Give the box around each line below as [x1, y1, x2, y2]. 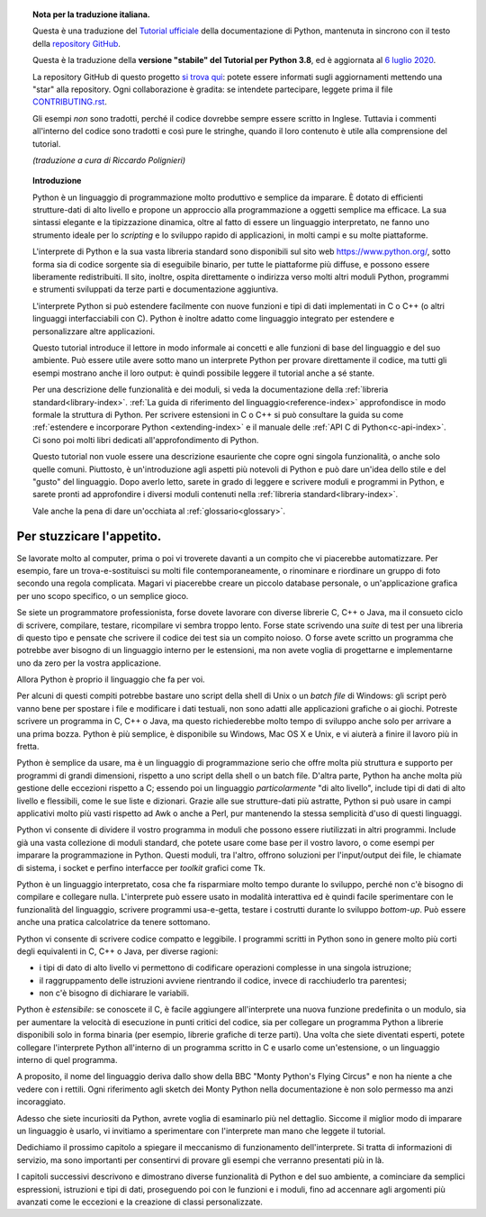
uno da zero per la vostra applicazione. [16, 658, 162, 668]
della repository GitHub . [32, 38, 121, 49]
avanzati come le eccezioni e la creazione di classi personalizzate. [16, 1196, 263, 1207]
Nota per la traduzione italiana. [32, 9, 150, 20]
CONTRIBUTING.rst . [32, 96, 107, 107]
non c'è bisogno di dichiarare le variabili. [39, 987, 189, 999]
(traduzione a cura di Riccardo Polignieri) [32, 154, 186, 166]
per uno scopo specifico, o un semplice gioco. [16, 590, 189, 601]
